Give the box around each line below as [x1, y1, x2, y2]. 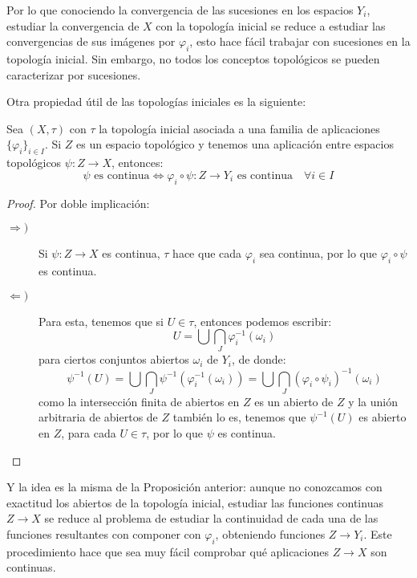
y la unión [348, 393, 399, 409]
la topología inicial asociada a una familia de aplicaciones [99, 120, 380, 136]
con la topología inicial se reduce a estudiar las [156, 17, 386, 34]
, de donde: [232, 351, 286, 368]
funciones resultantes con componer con [6, 526, 201, 543]
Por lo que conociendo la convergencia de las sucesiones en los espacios [6, 2, 354, 18]
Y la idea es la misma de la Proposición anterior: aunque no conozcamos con [6, 478, 383, 495]
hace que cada [172, 245, 242, 262]
